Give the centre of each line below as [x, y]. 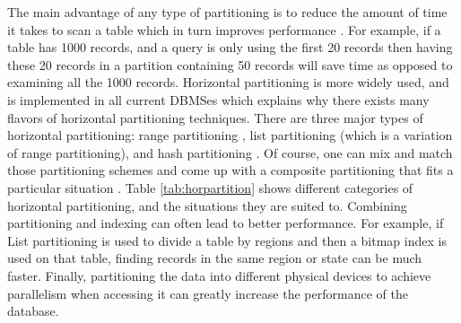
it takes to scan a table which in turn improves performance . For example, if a [224, 29]
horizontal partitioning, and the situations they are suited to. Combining [207, 205]
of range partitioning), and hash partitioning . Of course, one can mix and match [230, 152]
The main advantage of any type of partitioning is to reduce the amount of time [227, 12]
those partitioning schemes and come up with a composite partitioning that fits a [230, 170]
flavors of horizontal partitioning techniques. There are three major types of [215, 117]
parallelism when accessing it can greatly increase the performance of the [208, 293]
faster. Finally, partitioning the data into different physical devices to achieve [219, 275]
